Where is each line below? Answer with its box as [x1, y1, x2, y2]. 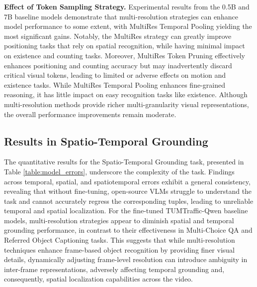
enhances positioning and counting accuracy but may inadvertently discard [4, 60, 232, 70]
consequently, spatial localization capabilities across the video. [4, 274, 193, 284]
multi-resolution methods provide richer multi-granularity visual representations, [4, 99, 249, 109]
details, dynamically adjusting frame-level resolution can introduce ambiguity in [4, 254, 248, 265]
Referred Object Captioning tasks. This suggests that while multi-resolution [4, 235, 235, 245]
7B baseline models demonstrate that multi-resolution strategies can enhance [4, 11, 238, 21]
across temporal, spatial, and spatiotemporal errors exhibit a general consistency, [4, 176, 251, 186]
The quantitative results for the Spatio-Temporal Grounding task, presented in [4, 156, 244, 167]
